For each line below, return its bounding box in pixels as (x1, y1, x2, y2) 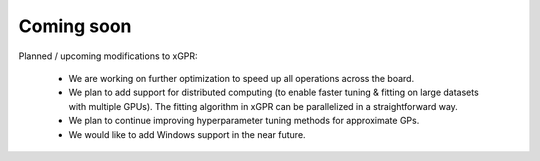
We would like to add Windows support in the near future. (68, 128, 306, 140)
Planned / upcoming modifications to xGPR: (18, 50, 199, 62)
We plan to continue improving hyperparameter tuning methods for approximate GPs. (68, 115, 420, 127)
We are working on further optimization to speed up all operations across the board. (68, 72, 415, 84)
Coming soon (18, 15, 132, 37)
